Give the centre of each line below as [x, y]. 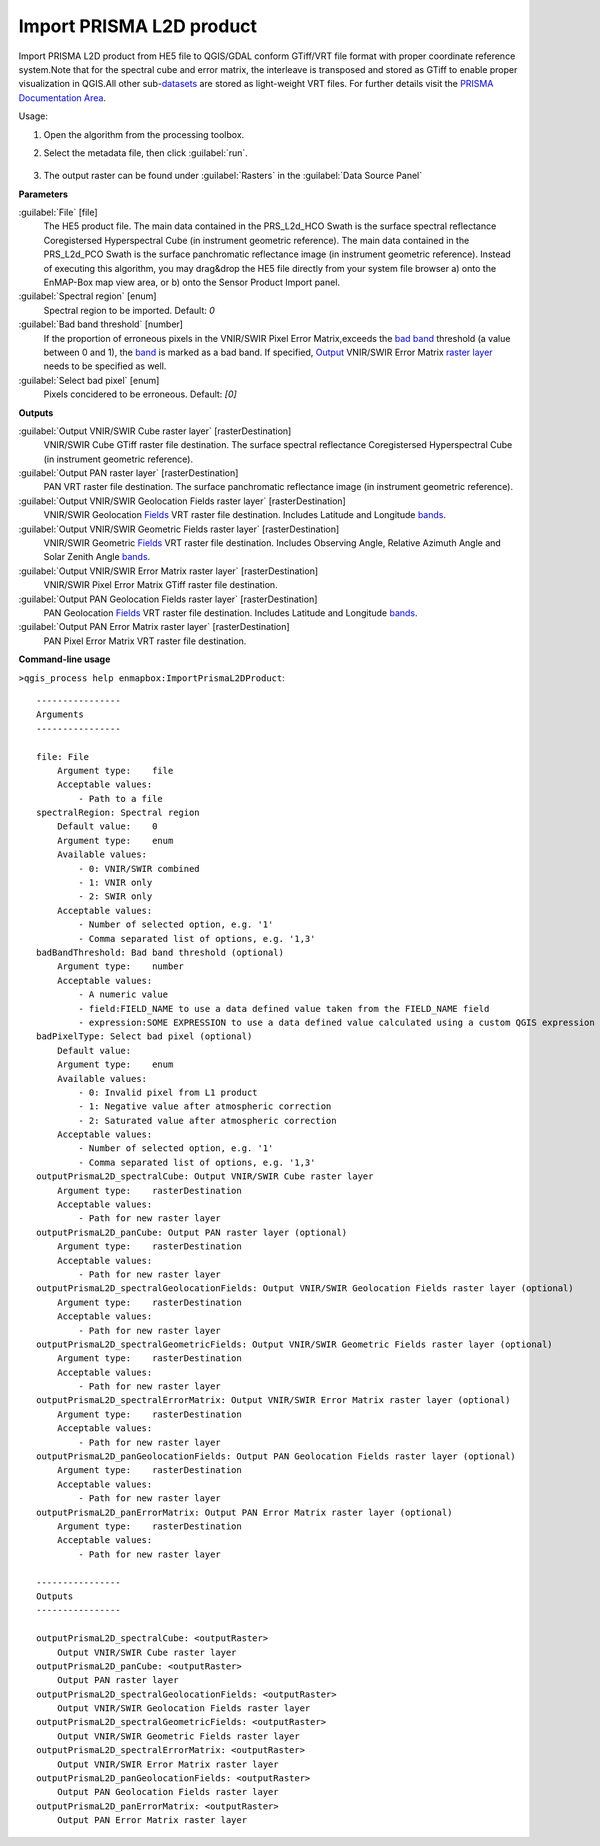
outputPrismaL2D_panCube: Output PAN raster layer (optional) [192, 1232]
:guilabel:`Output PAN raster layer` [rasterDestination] [128, 473]
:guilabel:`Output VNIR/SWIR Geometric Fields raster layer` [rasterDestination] [179, 529]
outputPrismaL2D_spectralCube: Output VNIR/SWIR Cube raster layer [205, 1176]
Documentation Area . [62, 97]
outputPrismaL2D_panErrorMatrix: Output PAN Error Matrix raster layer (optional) [244, 1512]
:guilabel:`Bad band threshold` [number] [101, 324]
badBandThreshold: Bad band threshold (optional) [160, 952]
